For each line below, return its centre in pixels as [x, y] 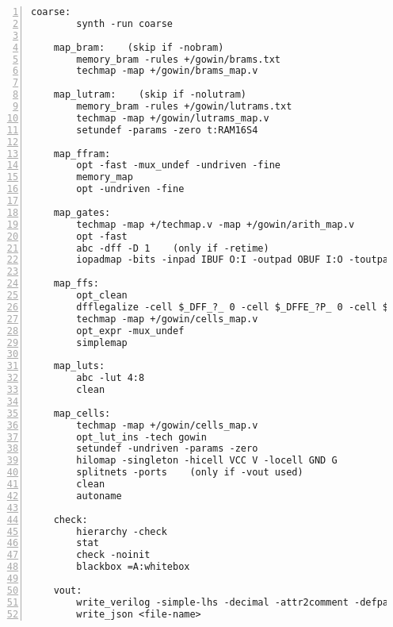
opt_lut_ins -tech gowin [141, 437]
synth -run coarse [124, 23]
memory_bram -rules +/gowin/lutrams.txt [184, 106]
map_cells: [82, 413]
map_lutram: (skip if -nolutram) [150, 95]
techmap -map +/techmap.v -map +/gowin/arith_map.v [216, 224]
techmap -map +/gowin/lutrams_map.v [173, 118]
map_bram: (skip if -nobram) [139, 47]
